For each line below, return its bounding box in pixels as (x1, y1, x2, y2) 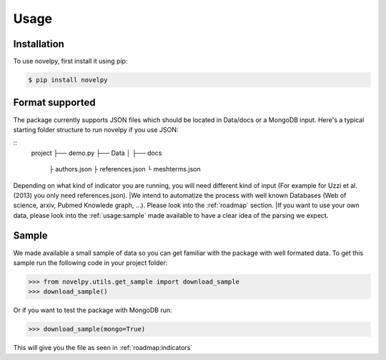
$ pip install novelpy (28, 76, 108, 84)
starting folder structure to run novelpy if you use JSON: (13, 125, 179, 134)
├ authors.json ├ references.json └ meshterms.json (49, 165, 201, 174)
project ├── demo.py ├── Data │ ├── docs (31, 149, 162, 157)
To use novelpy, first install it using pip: (13, 57, 128, 66)
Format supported (13, 96, 96, 109)
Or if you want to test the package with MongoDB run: (13, 306, 172, 314)
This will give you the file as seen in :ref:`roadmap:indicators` (13, 344, 193, 352)
